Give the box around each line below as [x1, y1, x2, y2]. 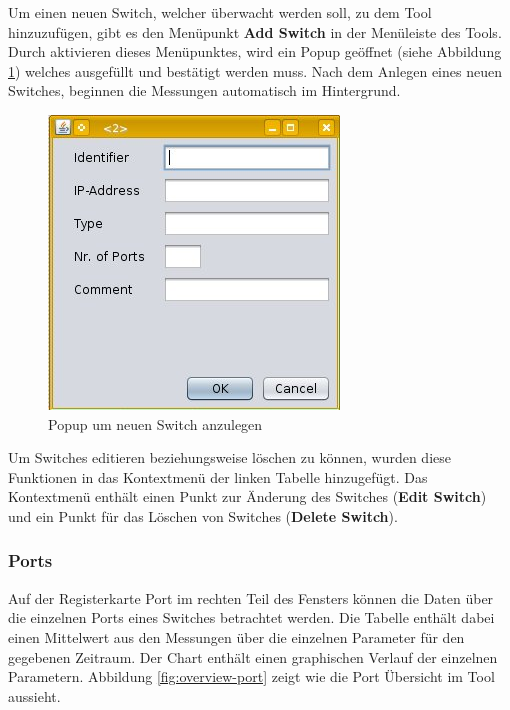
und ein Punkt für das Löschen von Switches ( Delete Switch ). [8, 505, 398, 526]
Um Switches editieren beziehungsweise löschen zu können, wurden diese [8, 447, 451, 468]
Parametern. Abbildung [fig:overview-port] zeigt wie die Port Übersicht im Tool [8, 666, 495, 687]
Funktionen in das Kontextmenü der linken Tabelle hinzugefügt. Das [8, 466, 428, 487]
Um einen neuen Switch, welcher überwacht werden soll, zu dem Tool [8, 2, 432, 22]
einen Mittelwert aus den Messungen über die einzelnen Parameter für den [8, 626, 465, 647]
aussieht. [8, 685, 61, 706]
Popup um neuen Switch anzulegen [48, 413, 263, 434]
